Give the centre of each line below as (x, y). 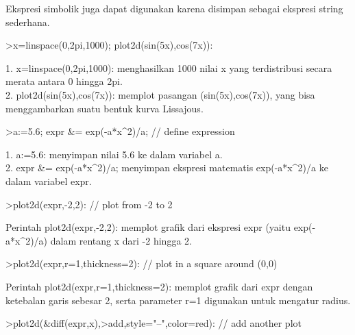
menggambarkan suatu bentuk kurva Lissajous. (105, 108)
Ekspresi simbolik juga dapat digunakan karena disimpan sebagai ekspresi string (174, 8)
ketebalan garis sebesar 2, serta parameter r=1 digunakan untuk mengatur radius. (178, 300)
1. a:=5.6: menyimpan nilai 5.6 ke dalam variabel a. (114, 154)
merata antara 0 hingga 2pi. (64, 81)
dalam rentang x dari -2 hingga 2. (121, 240)
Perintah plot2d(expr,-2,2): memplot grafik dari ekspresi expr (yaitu (148, 227)
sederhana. (28, 22)
